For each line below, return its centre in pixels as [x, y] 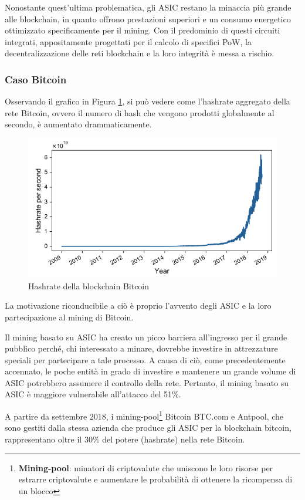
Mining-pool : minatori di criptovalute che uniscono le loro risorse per [146, 467]
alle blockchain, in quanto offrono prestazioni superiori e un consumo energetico [148, 18]
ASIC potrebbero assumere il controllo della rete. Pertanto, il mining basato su [147, 382]
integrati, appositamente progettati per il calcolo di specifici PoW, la [128, 41]
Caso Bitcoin [36, 79]
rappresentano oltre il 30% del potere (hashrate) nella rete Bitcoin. [125, 439]
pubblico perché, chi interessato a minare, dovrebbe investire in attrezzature [141, 348]
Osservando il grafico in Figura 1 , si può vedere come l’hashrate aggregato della [148, 101]
